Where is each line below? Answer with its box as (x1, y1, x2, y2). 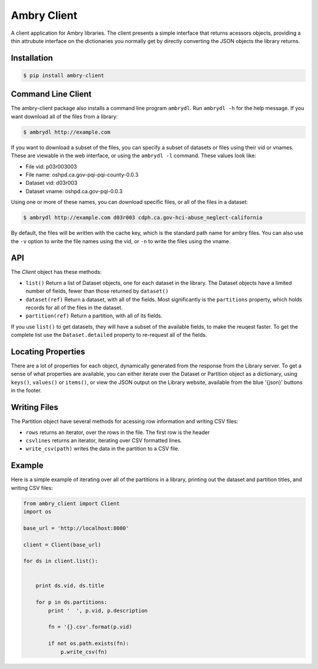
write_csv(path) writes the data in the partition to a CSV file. (25, 445, 180, 452)
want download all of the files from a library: (11, 112, 118, 120)
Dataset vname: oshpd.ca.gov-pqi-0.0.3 (25, 187, 123, 194)
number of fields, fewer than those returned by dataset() (25, 287, 169, 294)
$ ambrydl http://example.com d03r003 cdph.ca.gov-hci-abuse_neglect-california (23, 214, 263, 221)
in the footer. (11, 387, 42, 394)
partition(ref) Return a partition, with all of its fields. (25, 312, 163, 319)
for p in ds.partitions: (35, 599, 108, 606)
